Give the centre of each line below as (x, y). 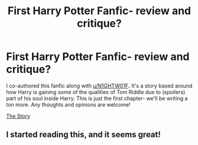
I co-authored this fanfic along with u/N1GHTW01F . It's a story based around (99, 86)
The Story (18, 116)
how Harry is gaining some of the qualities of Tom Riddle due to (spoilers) (96, 92)
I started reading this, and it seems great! (84, 135)
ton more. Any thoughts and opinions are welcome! (68, 104)
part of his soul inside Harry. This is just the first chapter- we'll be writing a (97, 98)
